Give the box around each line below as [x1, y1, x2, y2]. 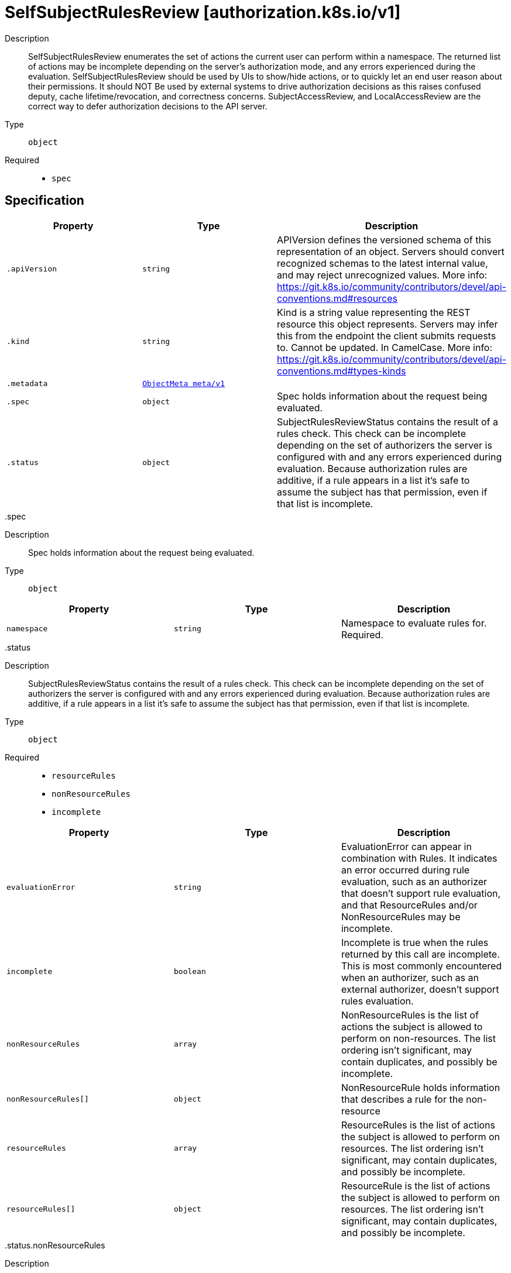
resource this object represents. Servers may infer [277, 318, 498, 330]
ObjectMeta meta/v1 [142, 379, 225, 388]
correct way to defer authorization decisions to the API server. [28, 101, 267, 111]
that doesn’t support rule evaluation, [341, 887, 501, 899]
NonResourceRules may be [341, 910, 461, 923]
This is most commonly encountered [341, 959, 502, 972]
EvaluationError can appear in [341, 840, 472, 852]
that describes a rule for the [341, 1093, 464, 1105]
